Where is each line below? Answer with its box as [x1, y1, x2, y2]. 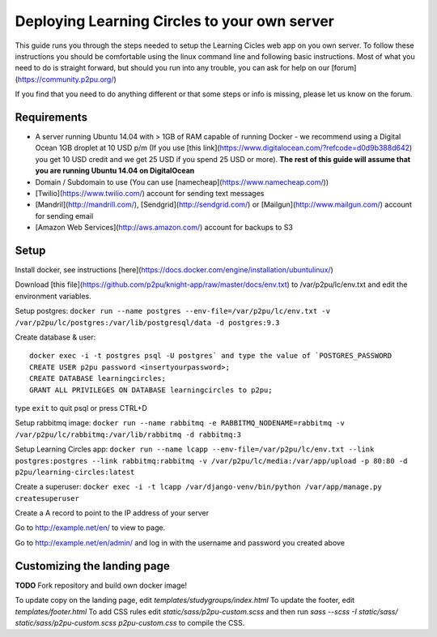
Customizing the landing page [15, 559, 170, 573]
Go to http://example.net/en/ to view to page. [15, 523, 166, 532]
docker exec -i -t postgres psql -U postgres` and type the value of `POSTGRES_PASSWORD [29, 351, 392, 361]
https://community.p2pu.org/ [17, 74, 114, 84]
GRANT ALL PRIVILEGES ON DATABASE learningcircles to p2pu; [29, 385, 273, 395]
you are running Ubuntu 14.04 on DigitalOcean [35, 166, 195, 176]
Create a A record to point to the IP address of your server [15, 508, 210, 518]
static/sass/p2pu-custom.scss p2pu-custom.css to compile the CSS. [15, 618, 245, 627]
